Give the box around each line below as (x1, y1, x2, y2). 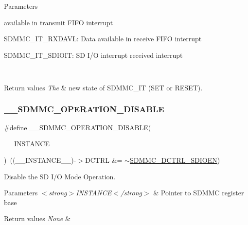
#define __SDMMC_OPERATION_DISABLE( (4, 122, 151, 132)
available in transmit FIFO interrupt (4, 17, 113, 27)
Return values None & (4, 213, 71, 224)
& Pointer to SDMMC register (153, 188, 244, 198)
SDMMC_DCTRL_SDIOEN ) (129, 155, 220, 165)
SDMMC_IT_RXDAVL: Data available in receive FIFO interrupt (4, 34, 202, 44)
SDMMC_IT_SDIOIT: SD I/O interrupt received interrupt (4, 50, 183, 60)
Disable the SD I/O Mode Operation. (4, 171, 116, 181)
